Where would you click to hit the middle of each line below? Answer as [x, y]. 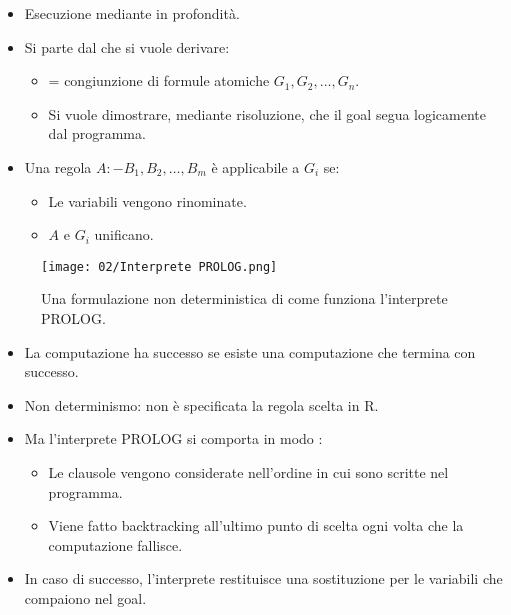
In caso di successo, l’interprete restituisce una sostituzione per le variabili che [263, 578]
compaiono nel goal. [85, 597]
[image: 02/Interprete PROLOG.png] [159, 266]
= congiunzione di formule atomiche [159, 80]
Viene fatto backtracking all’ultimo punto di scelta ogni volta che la [256, 525]
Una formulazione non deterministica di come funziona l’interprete [244, 298]
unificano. [124, 234]
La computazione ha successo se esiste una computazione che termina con [250, 351]
